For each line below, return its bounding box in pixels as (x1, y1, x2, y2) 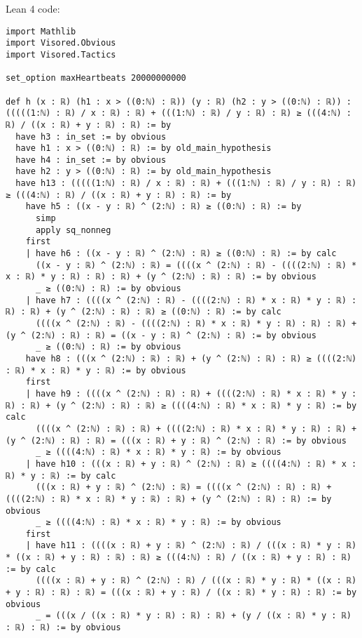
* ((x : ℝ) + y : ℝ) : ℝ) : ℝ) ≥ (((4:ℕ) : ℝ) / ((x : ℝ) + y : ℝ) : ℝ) (6, 552, 351, 563)
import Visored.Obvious (6, 38, 116, 48)
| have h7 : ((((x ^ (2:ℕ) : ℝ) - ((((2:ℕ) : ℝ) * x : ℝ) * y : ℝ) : (25, 295, 357, 305)
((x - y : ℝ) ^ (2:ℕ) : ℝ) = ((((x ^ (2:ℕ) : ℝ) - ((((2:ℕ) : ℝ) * (35, 260, 357, 270)
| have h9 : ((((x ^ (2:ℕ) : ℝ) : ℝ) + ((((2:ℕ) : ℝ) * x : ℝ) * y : (25, 388, 357, 399)
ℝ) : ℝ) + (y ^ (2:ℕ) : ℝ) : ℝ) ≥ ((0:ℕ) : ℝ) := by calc (6, 307, 281, 317)
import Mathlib (6, 26, 76, 36)
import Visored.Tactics (6, 49, 116, 60)
